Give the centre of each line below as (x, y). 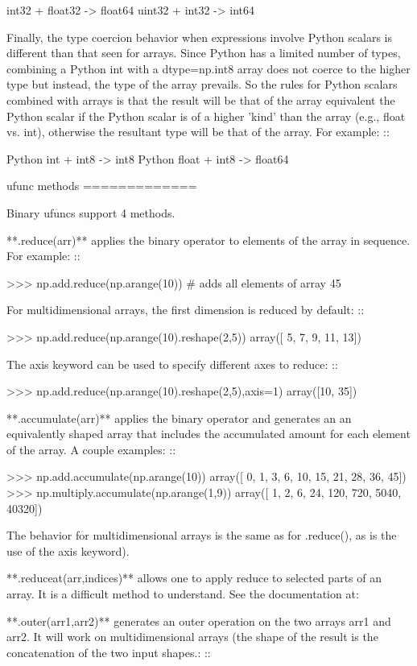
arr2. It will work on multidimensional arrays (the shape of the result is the (192, 637)
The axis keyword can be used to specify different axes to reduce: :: (172, 364)
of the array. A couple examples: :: (91, 449)
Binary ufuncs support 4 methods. (91, 212)
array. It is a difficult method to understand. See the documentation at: (183, 594)
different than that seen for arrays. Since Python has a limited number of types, (204, 53)
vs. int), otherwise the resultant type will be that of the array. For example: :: (198, 132)
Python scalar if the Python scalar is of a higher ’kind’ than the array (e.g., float (206, 116)
